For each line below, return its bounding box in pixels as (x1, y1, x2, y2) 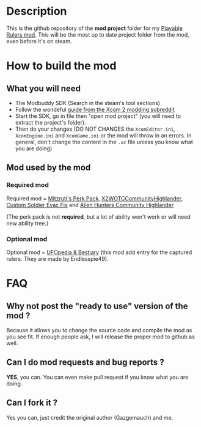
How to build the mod (6, 59, 117, 73)
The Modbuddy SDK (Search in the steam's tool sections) (15, 99, 161, 106)
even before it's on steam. (6, 37, 72, 45)
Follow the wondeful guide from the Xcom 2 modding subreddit (15, 106, 175, 113)
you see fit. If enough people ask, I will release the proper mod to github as (6, 333, 196, 340)
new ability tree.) (6, 219, 49, 227)
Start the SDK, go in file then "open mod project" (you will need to (15, 112, 181, 120)
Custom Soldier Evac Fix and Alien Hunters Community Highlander (6, 201, 174, 208)
